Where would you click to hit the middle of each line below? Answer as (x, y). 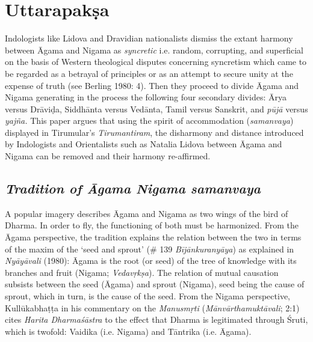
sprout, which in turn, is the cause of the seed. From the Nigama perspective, (147, 296)
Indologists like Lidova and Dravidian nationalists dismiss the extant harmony (149, 38)
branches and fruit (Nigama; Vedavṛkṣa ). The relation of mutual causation (142, 272)
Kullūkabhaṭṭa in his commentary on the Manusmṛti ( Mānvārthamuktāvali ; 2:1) (152, 307)
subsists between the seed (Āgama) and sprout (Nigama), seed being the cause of (155, 284)
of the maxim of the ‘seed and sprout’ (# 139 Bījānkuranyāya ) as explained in (150, 249)
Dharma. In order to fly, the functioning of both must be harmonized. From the (152, 225)
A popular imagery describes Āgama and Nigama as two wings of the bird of (147, 213)
